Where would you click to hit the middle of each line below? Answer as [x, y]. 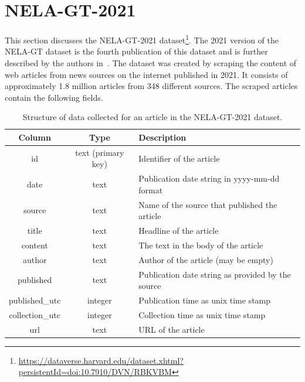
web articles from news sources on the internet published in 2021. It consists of [146, 74]
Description [162, 137]
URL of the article [172, 329]
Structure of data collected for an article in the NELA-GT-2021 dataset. [152, 117]
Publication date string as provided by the [215, 274]
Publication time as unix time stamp [205, 300]
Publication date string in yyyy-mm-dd [209, 178]
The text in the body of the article [201, 245]
